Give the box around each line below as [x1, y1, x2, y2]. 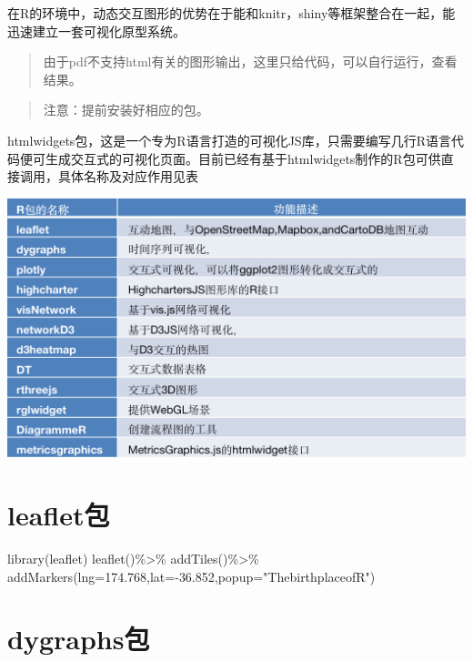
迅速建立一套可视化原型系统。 [7, 21, 186, 40]
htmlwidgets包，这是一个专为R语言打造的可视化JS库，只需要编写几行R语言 [7, 130, 451, 149]
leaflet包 [7, 496, 110, 534]
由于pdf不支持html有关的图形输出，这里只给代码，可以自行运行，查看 [43, 52, 458, 71]
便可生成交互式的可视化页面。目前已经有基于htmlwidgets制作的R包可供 [19, 148, 441, 168]
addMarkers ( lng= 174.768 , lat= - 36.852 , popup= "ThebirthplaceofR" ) [7, 566, 376, 586]
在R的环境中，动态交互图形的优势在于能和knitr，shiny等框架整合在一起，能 [7, 4, 456, 22]
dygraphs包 [7, 620, 150, 657]
